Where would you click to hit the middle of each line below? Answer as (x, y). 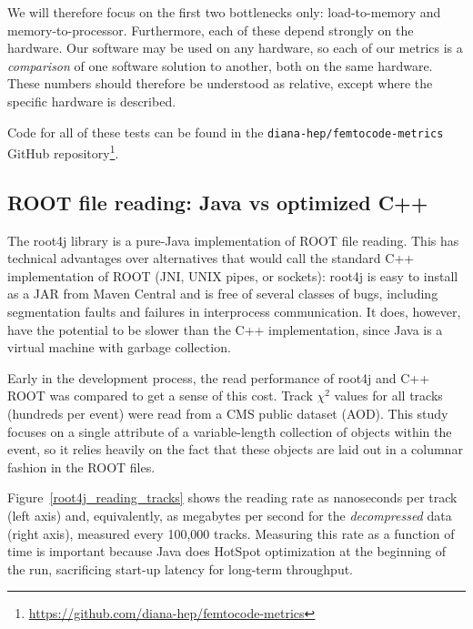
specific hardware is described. (92, 101)
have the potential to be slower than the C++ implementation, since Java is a (225, 329)
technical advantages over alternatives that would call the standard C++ (211, 258)
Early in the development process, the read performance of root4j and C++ (219, 377)
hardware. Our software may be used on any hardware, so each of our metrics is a (235, 48)
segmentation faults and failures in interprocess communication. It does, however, (234, 312)
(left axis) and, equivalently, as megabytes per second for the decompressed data (230, 515)
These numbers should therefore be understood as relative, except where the (220, 83)
